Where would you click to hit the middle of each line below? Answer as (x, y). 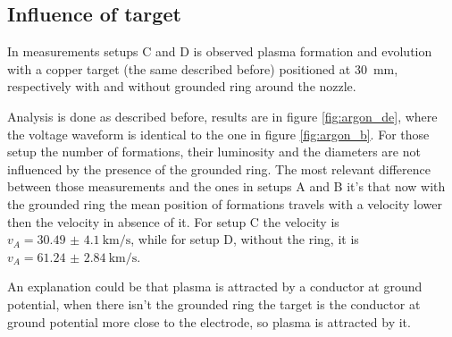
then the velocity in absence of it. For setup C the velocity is (173, 221)
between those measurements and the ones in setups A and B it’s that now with (226, 186)
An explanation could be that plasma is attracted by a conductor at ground (215, 286)
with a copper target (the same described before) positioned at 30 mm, (203, 68)
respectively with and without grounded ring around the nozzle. (182, 86)
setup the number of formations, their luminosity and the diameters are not (214, 152)
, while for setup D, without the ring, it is (245, 239)
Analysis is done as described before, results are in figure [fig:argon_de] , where (222, 116)
